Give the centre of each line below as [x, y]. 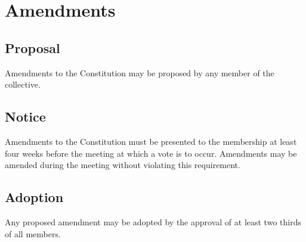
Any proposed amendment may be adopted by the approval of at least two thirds [153, 221]
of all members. [33, 233]
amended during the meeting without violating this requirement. [123, 165]
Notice [25, 117]
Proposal [33, 47]
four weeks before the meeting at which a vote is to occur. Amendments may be [151, 153]
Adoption [34, 197]
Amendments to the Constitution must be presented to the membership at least [151, 141]
